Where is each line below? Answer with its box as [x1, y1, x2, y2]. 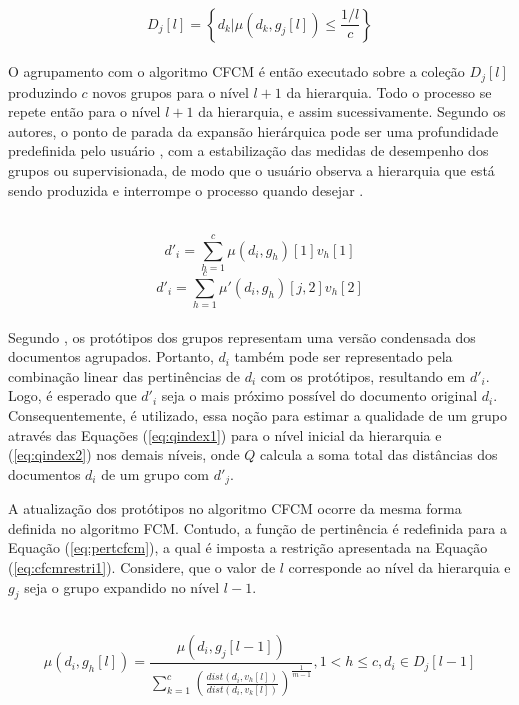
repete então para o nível [8, 101, 161, 122]
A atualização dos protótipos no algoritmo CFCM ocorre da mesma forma [8, 498, 462, 519]
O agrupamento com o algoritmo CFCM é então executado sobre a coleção [8, 61, 465, 82]
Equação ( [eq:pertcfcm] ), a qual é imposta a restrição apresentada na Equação [8, 537, 488, 558]
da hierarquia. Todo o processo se [286, 81, 492, 102]
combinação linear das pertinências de [8, 365, 241, 386]
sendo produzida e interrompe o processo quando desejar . [8, 179, 364, 200]
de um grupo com [101, 463, 209, 484]
